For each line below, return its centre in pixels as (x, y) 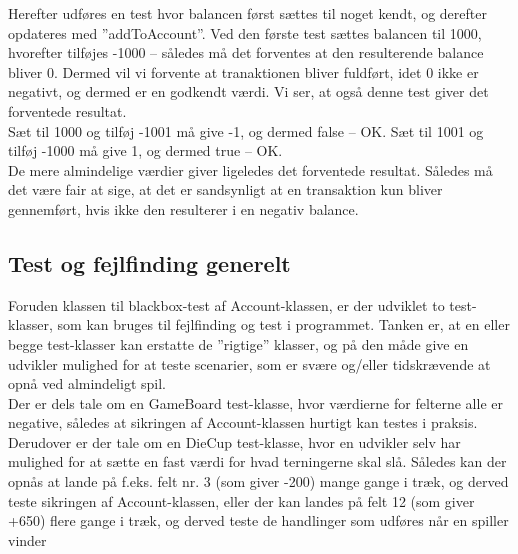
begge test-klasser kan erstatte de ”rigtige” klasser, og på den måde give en (238, 343)
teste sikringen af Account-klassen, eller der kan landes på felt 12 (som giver (241, 500)
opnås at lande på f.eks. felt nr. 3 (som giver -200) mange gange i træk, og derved (258, 481)
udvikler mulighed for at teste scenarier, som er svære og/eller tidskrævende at (249, 363)
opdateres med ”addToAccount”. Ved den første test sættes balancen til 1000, (245, 32)
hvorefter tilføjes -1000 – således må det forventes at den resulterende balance (246, 52)
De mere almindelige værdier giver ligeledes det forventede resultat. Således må (250, 169)
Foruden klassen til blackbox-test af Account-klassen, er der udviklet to (226, 304)
